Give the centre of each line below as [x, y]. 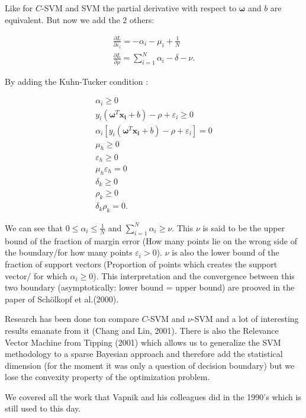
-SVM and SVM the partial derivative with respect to [139, 8]
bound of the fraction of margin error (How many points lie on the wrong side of [151, 240]
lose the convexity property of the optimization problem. [107, 377]
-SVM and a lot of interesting [245, 319]
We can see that [34, 227]
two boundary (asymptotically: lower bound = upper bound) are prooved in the [150, 287]
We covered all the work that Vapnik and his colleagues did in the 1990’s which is [153, 396]
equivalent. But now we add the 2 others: [80, 19]
